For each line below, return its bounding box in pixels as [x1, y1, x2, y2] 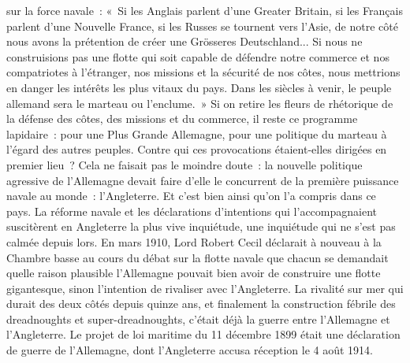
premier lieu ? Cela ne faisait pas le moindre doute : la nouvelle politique [6, 156, 363, 172]
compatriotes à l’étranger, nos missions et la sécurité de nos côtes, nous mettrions [6, 64, 401, 80]
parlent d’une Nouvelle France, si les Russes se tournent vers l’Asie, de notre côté [6, 17, 398, 34]
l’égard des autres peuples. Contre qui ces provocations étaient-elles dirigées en [6, 141, 387, 157]
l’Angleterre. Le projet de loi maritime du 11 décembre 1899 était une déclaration [6, 326, 401, 343]
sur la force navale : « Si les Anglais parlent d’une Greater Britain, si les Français [6, 2, 403, 18]
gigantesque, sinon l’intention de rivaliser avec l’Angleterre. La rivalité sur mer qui [6, 280, 404, 296]
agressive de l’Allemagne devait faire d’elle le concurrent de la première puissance [6, 172, 399, 188]
